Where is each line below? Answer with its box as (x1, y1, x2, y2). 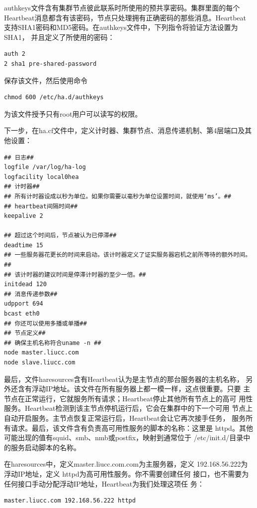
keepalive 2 (4, 212, 43, 220)
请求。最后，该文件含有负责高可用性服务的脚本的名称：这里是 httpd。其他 (10, 422, 253, 433)
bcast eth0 (4, 310, 40, 318)
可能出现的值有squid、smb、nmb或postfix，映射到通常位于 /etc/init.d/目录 (4, 432, 244, 443)
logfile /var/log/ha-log (4, 164, 86, 171)
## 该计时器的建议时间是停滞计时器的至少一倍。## (4, 271, 146, 278)
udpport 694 (4, 300, 43, 308)
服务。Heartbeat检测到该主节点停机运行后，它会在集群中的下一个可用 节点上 (4, 403, 253, 413)
